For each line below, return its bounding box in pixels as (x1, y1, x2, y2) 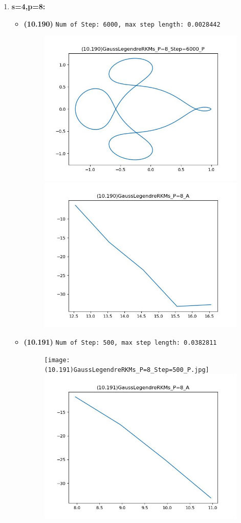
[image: (44, 356, 70, 364)
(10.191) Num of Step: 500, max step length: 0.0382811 (24, 337, 217, 347)
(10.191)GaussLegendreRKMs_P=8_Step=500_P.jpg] (44, 366, 209, 374)
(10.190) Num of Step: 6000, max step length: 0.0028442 (24, 18, 221, 29)
